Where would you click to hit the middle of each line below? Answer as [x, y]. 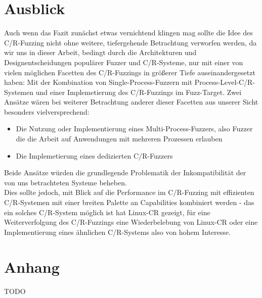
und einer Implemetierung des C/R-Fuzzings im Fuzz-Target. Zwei [139, 92]
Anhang [32, 266]
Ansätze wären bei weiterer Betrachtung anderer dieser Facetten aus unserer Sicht [131, 102]
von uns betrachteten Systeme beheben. [65, 182]
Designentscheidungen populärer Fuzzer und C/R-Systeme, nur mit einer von [124, 62]
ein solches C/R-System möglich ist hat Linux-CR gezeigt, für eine [107, 212]
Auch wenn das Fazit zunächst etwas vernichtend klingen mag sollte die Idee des [128, 33]
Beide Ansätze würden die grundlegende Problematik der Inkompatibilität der [125, 172]
